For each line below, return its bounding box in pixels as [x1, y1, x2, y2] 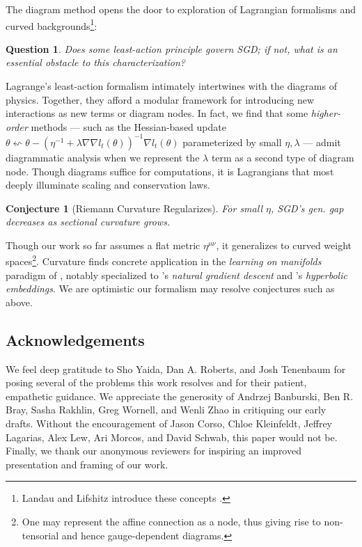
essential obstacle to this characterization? [6, 55, 185, 70]
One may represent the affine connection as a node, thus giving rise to [22, 514, 321, 529]
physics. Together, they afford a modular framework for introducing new [6, 92, 315, 106]
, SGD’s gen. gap [270, 200, 344, 215]
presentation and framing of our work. [6, 457, 168, 471]
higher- [310, 106, 341, 120]
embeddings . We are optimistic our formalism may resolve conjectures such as [6, 281, 335, 296]
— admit [303, 134, 341, 149]
